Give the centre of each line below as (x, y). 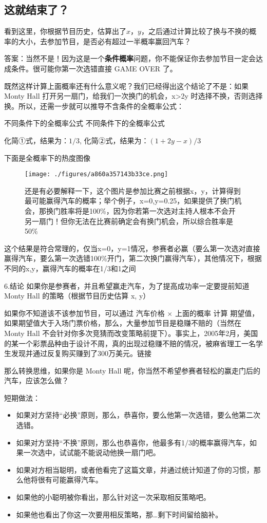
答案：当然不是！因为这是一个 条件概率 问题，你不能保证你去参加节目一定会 (130, 58)
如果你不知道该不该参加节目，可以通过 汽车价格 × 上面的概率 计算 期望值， (132, 313)
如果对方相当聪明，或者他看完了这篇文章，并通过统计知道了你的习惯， (135, 469)
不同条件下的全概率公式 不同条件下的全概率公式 (84, 123)
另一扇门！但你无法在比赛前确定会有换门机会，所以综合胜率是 (129, 221)
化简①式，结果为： (36, 140)
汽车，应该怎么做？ (36, 380)
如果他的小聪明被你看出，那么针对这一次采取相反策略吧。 (113, 497)
